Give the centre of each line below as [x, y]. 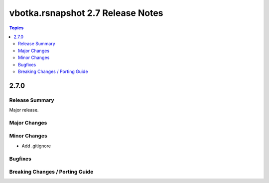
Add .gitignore [36, 146]
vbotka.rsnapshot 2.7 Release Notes [86, 13]
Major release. [24, 110]
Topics [16, 28]
